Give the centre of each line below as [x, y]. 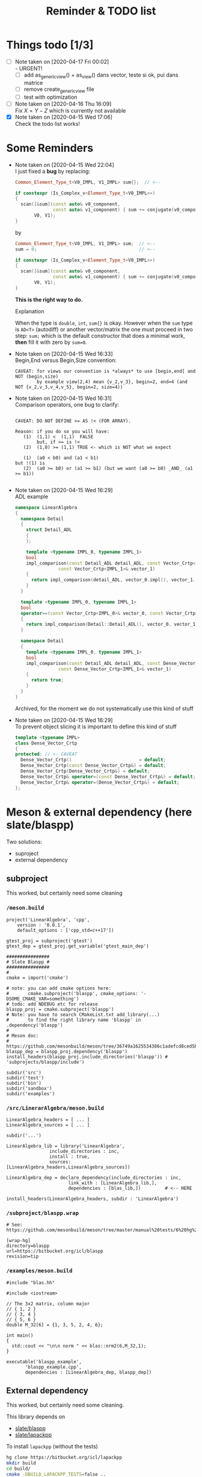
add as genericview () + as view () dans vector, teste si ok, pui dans [101, 75]
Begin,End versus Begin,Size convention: [66, 360]
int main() [20, 1335]
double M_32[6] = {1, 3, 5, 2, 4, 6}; [55, 1325]
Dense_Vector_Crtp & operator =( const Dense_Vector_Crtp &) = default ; [108, 776]
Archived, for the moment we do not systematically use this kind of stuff [104, 708]
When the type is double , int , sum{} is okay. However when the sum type [104, 323]
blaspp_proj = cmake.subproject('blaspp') [60, 1009]
